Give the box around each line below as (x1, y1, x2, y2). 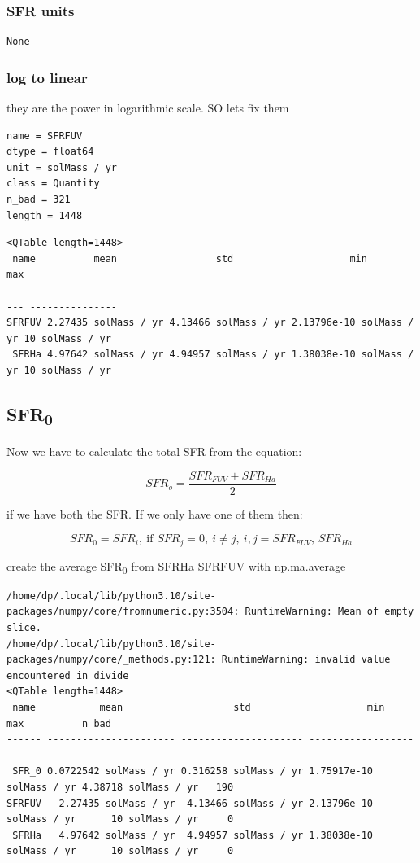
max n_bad (6, 717, 111, 729)
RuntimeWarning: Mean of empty (245, 606, 414, 618)
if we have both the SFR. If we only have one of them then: (6, 505, 303, 522)
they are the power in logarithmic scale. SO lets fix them (6, 99, 289, 116)
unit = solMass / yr (6, 161, 118, 173)
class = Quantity (6, 177, 100, 190)
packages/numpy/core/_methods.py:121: (6, 654, 216, 666)
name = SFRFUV (6, 129, 83, 142)
